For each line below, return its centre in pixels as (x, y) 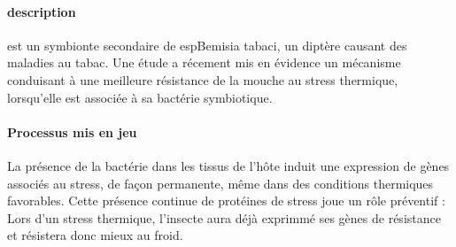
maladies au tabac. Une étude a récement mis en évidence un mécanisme (204, 62)
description (42, 11)
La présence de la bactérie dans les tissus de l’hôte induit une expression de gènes (228, 165)
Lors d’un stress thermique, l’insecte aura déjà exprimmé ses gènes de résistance (224, 217)
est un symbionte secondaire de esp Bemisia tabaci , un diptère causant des (207, 45)
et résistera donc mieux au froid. (95, 235)
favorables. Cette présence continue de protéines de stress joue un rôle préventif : (226, 201)
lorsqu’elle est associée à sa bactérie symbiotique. (140, 97)
